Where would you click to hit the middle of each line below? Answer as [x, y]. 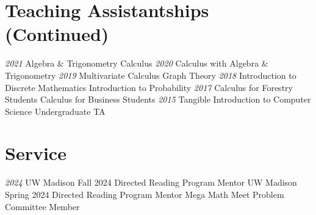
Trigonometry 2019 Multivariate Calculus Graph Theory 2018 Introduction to [151, 75]
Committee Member [42, 206]
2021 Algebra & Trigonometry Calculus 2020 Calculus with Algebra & [137, 63]
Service [36, 153]
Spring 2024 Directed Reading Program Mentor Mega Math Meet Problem [145, 194]
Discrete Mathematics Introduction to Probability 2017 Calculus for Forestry [149, 87]
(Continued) [57, 34]
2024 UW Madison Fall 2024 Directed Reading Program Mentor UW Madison [151, 182]
